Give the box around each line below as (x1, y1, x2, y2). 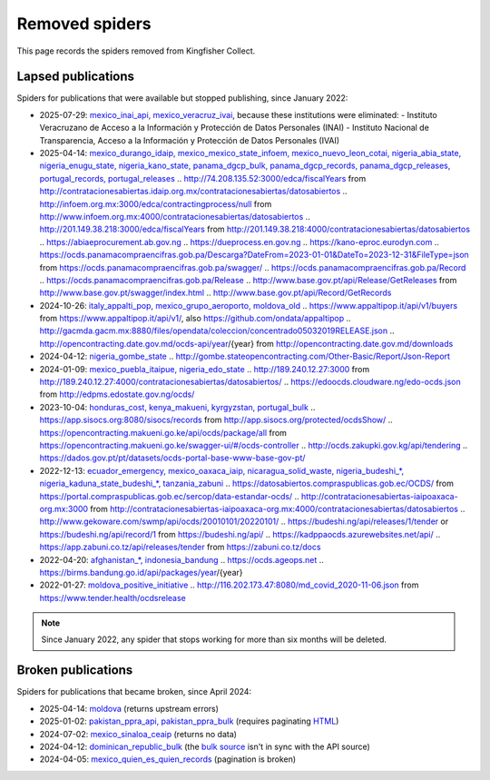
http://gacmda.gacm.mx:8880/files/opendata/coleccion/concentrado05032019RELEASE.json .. (39, 325, 395, 336)
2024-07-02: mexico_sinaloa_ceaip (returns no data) (39, 728, 238, 739)
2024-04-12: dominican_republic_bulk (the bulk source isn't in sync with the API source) (39, 741, 371, 752)
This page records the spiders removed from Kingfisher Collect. (16, 45, 256, 56)
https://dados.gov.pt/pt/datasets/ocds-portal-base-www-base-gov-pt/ (39, 452, 306, 463)
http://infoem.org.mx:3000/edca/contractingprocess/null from (39, 198, 272, 209)
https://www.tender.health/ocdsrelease (39, 592, 186, 603)
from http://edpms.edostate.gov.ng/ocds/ (39, 389, 195, 400)
